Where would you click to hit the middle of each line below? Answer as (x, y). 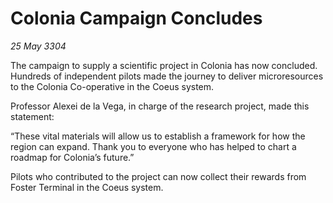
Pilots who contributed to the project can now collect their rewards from (158, 176)
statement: (32, 116)
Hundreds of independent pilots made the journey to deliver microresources (167, 76)
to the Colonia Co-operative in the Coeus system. (112, 86)
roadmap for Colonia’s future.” (72, 157)
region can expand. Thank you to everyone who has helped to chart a (153, 146)
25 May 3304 (38, 46)
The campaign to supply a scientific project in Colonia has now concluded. (164, 65)
